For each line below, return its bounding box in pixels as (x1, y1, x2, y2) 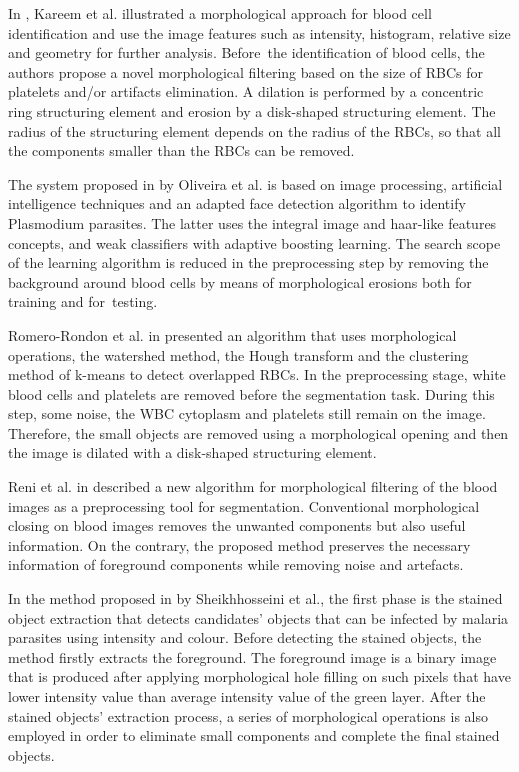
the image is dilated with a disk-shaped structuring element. (8, 442, 377, 463)
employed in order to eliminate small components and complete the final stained (8, 725, 500, 746)
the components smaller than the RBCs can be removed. (8, 140, 355, 161)
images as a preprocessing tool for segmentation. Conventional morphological (8, 495, 480, 516)
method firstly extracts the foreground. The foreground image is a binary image (8, 646, 497, 667)
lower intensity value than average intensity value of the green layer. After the (8, 686, 486, 706)
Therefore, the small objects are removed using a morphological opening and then (8, 422, 509, 443)
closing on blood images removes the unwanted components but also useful (8, 515, 466, 536)
